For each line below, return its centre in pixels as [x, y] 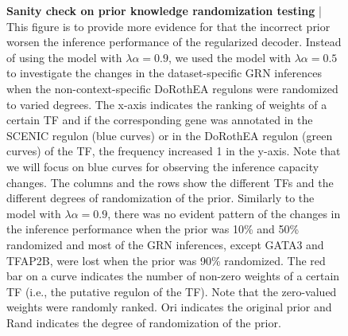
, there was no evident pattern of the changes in [224, 213]
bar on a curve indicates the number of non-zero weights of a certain [173, 276]
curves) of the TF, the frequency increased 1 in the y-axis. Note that [174, 151]
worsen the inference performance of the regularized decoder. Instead [174, 42]
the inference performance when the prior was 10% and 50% [153, 229]
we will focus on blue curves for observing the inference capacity [163, 166]
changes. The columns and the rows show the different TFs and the [170, 182]
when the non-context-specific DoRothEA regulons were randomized [172, 88]
